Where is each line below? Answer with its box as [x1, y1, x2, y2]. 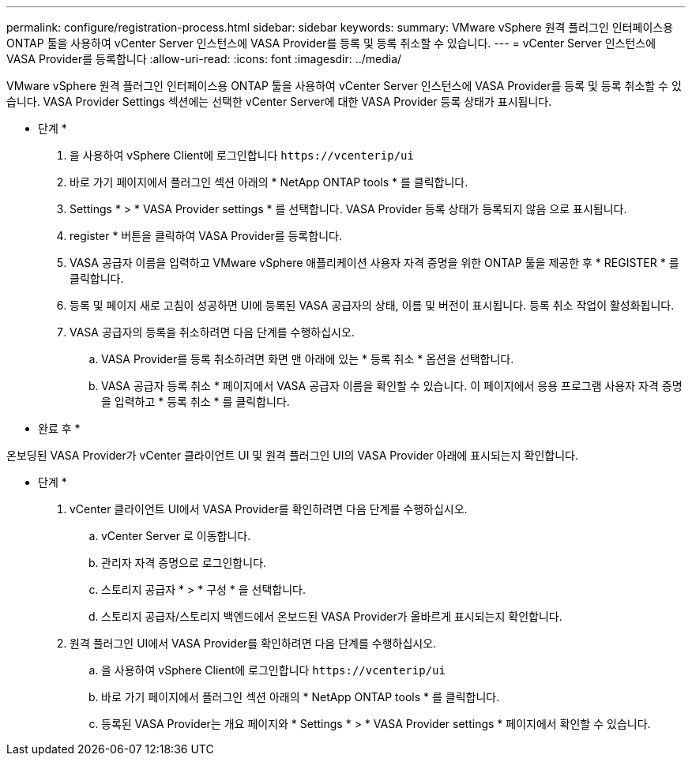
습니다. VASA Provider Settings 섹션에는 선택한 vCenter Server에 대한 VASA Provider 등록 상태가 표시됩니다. [6, 95, 552, 108]
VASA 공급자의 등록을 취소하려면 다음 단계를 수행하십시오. [70, 325, 355, 339]
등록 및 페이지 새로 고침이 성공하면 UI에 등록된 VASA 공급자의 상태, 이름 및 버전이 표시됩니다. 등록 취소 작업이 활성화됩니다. [70, 298, 675, 312]
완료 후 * [38, 422, 81, 435]
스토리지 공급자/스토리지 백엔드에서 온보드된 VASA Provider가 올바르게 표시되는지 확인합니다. [101, 610, 562, 623]
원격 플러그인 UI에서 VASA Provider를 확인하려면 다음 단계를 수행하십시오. [70, 636, 437, 650]
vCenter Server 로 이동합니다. [101, 529, 251, 542]
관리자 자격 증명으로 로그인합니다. [101, 556, 267, 569]
